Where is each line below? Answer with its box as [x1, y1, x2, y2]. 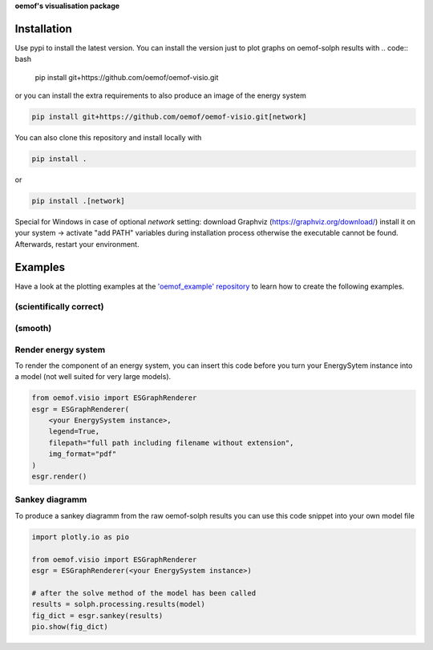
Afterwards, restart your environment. [14, 239, 140, 248]
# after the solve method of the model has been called [31, 588, 257, 597]
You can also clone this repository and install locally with [14, 133, 202, 143]
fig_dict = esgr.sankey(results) [31, 611, 164, 620]
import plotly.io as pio [31, 532, 130, 541]
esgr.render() [31, 472, 87, 481]
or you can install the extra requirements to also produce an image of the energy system [14, 91, 306, 100]
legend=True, [48, 427, 100, 436]
